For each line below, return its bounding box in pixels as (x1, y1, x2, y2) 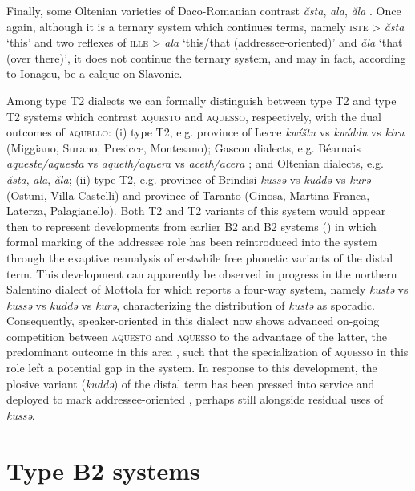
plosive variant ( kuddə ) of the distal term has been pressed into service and (6, 375, 375, 392)
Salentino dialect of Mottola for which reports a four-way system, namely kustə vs (6, 281, 409, 298)
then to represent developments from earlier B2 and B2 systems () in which (6, 217, 377, 234)
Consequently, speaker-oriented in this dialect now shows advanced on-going (6, 312, 380, 329)
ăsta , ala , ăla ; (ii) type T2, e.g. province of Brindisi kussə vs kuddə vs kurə (6, 170, 371, 187)
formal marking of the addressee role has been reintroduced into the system (6, 233, 377, 250)
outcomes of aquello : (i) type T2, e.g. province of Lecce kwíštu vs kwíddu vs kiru (6, 124, 405, 140)
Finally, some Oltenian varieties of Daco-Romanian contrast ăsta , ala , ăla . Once (6, 2, 401, 18)
